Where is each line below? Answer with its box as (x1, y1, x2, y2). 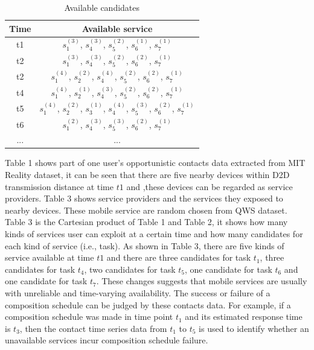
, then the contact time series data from (19, 322, 167, 334)
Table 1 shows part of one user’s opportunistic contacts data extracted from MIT (5, 156, 306, 169)
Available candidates (64, 1, 140, 13)
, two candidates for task (84, 262, 176, 275)
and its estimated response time (185, 310, 303, 323)
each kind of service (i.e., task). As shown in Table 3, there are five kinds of (5, 239, 284, 252)
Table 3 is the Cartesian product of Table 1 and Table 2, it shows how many (5, 215, 288, 228)
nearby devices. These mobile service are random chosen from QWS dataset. (5, 203, 287, 216)
